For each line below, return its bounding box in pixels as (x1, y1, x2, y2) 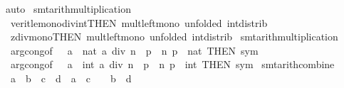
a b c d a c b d (10, 70, 132, 85)
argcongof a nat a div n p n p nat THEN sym (10, 43, 259, 57)
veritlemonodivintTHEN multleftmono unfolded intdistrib (10, 15, 268, 30)
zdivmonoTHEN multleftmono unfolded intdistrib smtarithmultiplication (10, 29, 338, 44)
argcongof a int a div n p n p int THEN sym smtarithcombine (10, 57, 335, 72)
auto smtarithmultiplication (5, 1, 131, 16)
